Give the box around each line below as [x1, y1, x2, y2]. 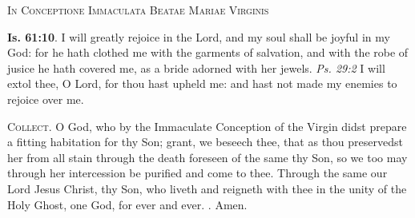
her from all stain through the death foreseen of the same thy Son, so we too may [7, 149, 408, 165]
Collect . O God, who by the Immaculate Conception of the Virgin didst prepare [7, 117, 407, 134]
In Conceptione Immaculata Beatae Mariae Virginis [7, 2, 269, 18]
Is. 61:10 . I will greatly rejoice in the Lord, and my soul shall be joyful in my [7, 28, 390, 45]
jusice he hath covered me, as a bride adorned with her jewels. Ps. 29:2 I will [7, 59, 385, 76]
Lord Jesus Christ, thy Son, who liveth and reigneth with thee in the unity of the [7, 180, 407, 196]
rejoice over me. [7, 90, 84, 107]
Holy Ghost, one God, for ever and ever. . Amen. [7, 196, 248, 212]
